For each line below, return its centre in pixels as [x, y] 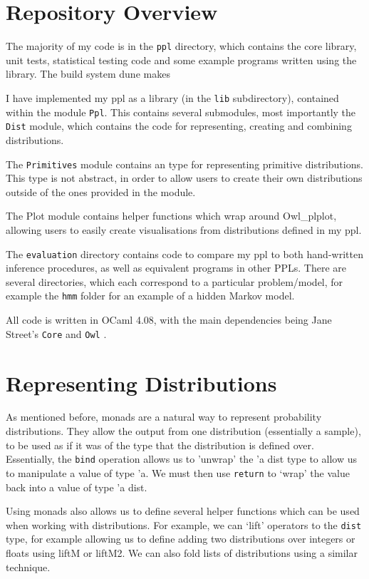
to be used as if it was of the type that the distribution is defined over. [160, 445]
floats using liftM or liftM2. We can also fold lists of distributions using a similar [182, 552]
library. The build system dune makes [88, 74]
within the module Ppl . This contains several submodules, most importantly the [181, 112]
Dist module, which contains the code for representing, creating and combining [179, 126]
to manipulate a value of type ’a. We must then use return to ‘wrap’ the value [178, 472]
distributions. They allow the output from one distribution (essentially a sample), [183, 431]
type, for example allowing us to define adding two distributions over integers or [181, 539]
